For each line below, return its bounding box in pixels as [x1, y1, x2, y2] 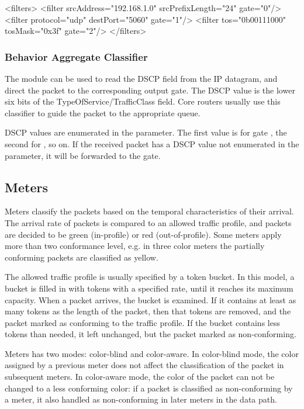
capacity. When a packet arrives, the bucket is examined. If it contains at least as [5, 293, 296, 306]
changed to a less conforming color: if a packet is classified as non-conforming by [5, 382, 293, 394]
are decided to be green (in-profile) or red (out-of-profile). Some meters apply [5, 228, 282, 240]
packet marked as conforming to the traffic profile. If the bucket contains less [5, 316, 280, 328]
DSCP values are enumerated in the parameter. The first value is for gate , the [5, 126, 287, 138]
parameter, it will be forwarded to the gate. [5, 149, 161, 161]
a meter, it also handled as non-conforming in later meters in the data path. [5, 393, 277, 405]
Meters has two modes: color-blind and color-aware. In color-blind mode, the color [5, 347, 299, 359]
